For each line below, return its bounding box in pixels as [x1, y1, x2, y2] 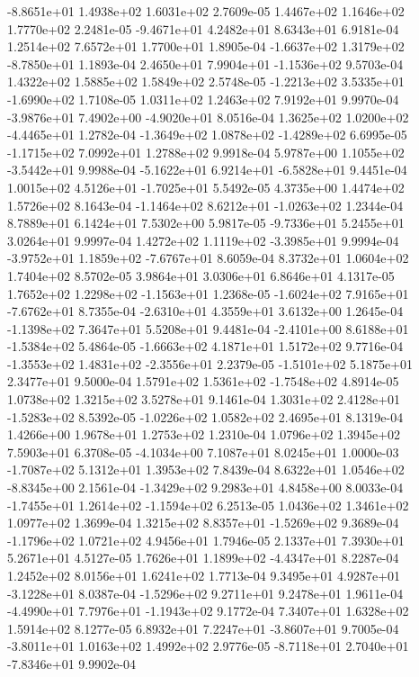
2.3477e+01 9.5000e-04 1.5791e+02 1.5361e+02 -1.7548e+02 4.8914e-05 [7, 372, 399, 391]
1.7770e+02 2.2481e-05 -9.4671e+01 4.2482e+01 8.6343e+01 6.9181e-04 [7, 19, 399, 38]
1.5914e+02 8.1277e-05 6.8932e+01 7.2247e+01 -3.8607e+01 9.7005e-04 [7, 618, 399, 637]
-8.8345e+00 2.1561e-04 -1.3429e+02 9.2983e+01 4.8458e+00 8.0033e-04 [7, 478, 404, 497]
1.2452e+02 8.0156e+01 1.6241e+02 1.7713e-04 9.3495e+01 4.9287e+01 [7, 566, 401, 584]
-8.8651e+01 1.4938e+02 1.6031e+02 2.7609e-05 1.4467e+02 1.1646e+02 [7, 2, 405, 20]
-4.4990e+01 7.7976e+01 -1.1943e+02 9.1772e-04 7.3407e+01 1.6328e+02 [7, 601, 409, 620]
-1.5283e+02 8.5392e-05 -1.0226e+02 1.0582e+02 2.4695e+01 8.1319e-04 [7, 407, 404, 426]
